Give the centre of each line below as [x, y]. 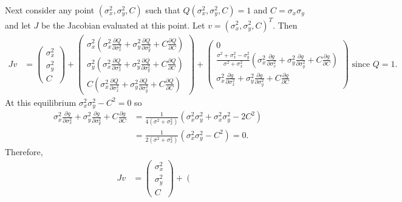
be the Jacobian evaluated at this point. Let [123, 25]
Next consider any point [50, 10]
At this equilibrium [41, 102]
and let [18, 25]
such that [163, 10]
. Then [285, 25]
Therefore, [24, 152]
